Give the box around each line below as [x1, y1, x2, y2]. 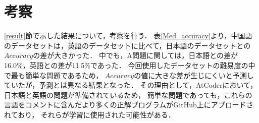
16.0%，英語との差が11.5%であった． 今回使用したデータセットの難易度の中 [4, 59, 255, 70]
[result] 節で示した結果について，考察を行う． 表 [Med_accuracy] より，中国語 [4, 30, 252, 41]
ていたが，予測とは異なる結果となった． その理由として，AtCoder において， [4, 80, 257, 90]
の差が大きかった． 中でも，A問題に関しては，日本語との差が [33, 50, 238, 60]
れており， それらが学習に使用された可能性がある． [4, 109, 175, 119]
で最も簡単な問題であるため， [4, 70, 103, 80]
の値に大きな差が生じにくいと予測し [134, 70, 254, 80]
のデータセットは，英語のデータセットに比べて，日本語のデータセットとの [4, 40, 251, 50]
